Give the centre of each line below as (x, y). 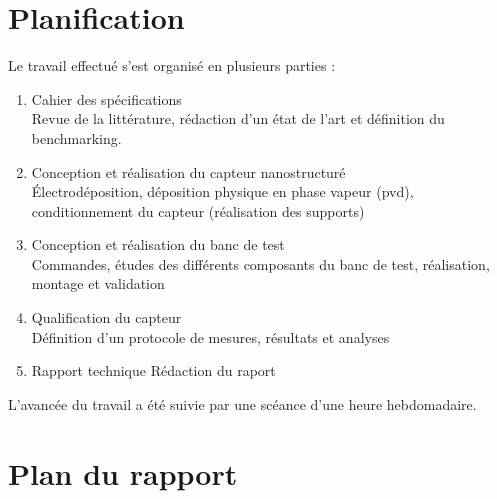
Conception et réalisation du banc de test (158, 244)
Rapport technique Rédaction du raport (153, 370)
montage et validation (98, 283)
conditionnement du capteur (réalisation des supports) (198, 210)
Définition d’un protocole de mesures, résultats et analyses (210, 336)
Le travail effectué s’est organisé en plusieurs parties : (172, 65)
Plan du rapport (123, 472)
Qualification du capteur (106, 317)
